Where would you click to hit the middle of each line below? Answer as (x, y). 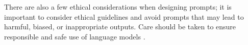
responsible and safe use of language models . (75, 36)
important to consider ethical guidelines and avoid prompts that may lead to (124, 16)
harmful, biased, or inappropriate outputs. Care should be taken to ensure (120, 27)
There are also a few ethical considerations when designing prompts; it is (118, 7)
